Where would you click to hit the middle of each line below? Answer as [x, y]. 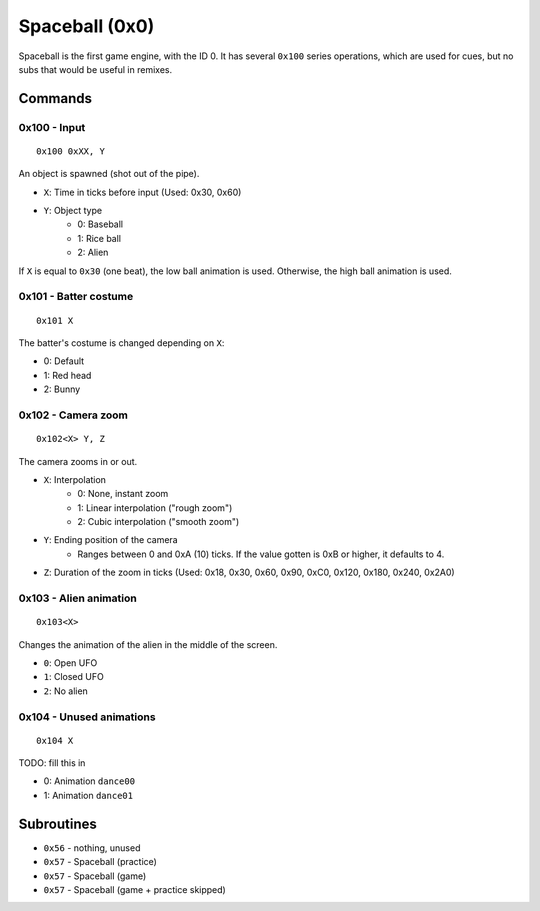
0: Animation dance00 [89, 781]
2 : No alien [66, 691]
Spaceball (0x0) [86, 26]
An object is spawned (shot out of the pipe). [109, 174]
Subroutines [57, 823]
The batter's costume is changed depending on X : [121, 342]
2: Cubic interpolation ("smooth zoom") [158, 522]
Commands [55, 98]
